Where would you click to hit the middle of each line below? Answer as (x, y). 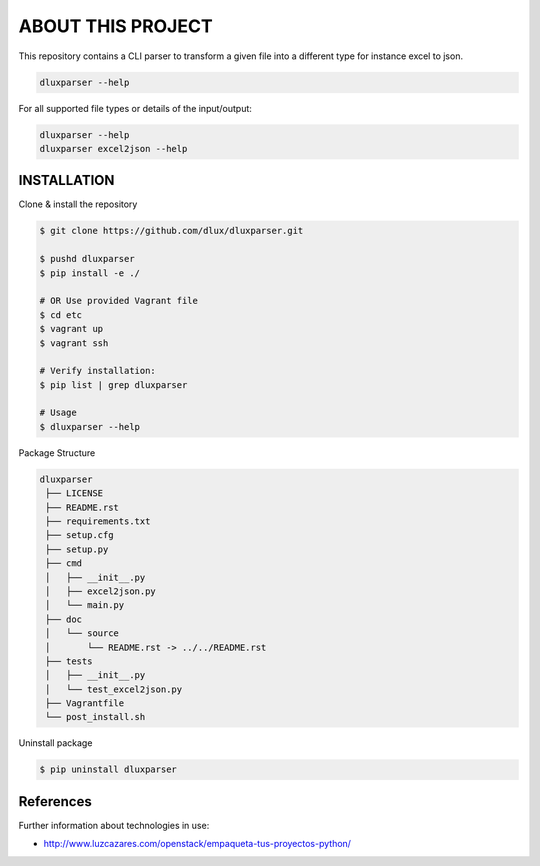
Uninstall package (55, 743)
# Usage (58, 413)
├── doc (64, 619)
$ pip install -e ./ (89, 273)
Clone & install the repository (78, 204)
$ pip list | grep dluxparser (113, 384)
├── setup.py (77, 549)
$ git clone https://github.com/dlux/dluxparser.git (171, 231)
